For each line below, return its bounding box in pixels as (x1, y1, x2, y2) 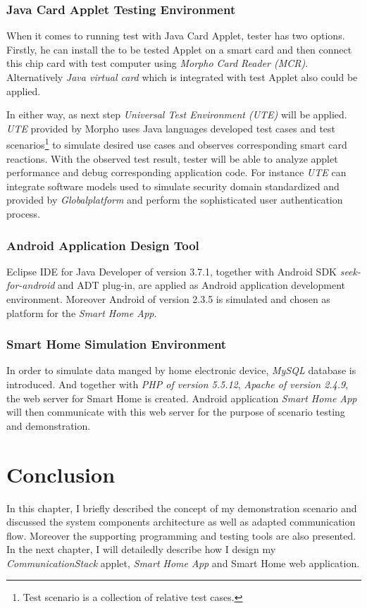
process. (6, 206, 41, 221)
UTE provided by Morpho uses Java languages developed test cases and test (6, 120, 336, 135)
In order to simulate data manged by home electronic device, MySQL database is (6, 363, 356, 378)
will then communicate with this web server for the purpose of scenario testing (6, 404, 345, 419)
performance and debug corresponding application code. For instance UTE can (6, 165, 347, 180)
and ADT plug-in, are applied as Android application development (58, 278, 345, 292)
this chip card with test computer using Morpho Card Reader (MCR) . (6, 56, 309, 70)
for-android (6, 278, 55, 292)
